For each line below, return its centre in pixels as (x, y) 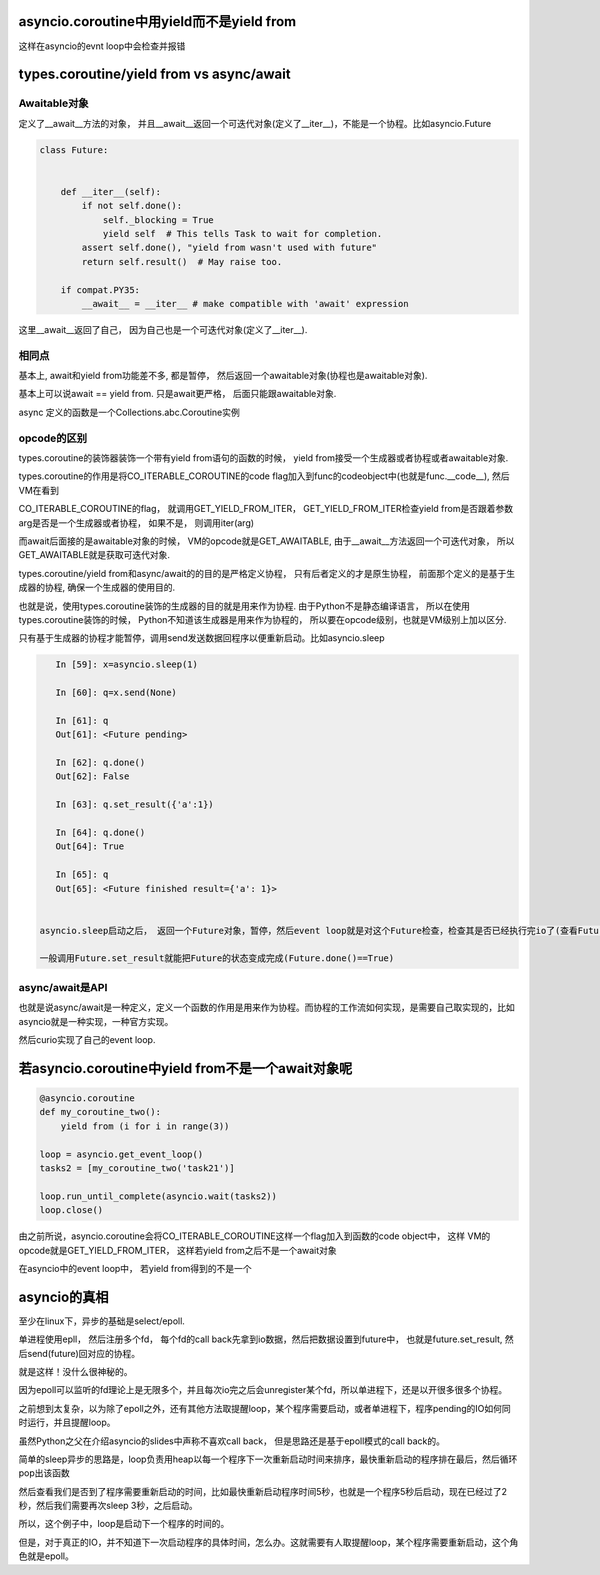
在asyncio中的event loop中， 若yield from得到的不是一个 (135, 1268)
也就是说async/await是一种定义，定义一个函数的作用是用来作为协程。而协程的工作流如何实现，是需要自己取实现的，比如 (266, 1007)
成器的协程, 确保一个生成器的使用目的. (97, 587)
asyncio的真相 (63, 1296)
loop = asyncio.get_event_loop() (121, 1154)
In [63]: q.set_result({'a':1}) (134, 804)
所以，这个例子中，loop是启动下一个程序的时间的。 (124, 1524)
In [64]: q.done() (100, 832)
